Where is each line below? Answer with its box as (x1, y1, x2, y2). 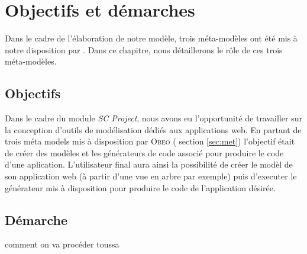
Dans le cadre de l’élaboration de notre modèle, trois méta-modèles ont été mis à (5, 32, 298, 44)
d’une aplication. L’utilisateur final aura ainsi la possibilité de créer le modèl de (5, 158, 293, 171)
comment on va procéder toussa (5, 238, 119, 250)
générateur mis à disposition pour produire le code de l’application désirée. (5, 181, 276, 194)
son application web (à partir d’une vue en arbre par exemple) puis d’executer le (5, 170, 297, 182)
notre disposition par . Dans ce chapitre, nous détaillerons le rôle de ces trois (5, 43, 283, 56)
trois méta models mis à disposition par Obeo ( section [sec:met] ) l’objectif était (5, 135, 295, 147)
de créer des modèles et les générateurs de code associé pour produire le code (5, 146, 284, 159)
